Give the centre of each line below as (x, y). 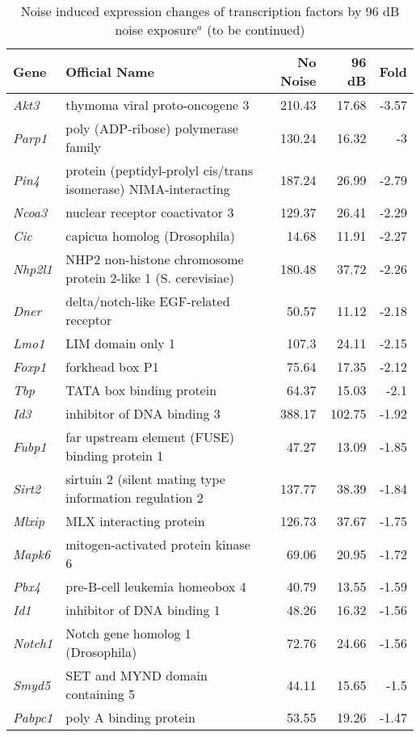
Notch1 (33, 642)
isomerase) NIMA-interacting (148, 189)
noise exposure (156, 29)
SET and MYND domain (136, 675)
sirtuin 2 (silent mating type (145, 479)
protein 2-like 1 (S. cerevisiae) (150, 278)
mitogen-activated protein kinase (158, 544)
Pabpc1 (33, 717)
